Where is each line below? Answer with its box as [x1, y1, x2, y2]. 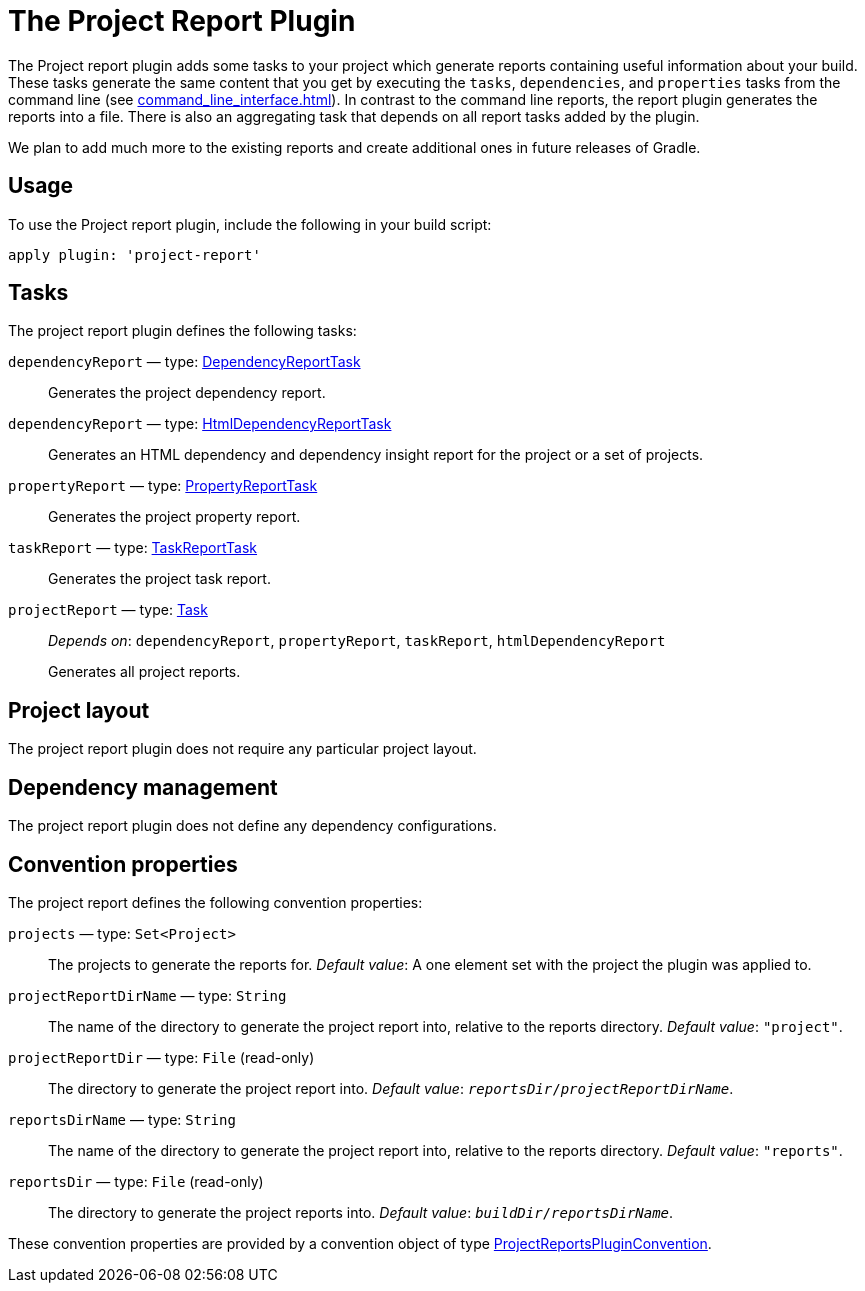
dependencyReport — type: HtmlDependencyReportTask [8, 415, 392, 433]
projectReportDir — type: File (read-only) [8, 1048, 315, 1066]
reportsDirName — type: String [8, 1110, 236, 1128]
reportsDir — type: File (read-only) [8, 1172, 264, 1190]
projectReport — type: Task [8, 601, 208, 619]
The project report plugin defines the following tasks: [8, 322, 357, 340]
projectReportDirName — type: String [8, 986, 287, 1004]
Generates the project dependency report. [48, 384, 326, 402]
